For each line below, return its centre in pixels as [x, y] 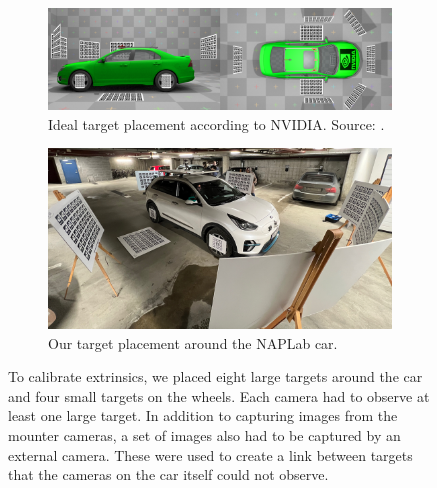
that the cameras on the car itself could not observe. [168, 474]
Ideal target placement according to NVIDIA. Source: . [216, 123]
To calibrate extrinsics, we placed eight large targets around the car [215, 376]
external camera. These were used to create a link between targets [210, 454]
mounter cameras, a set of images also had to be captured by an [204, 435]
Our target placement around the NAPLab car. [193, 342]
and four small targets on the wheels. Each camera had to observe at [219, 395]
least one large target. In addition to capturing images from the [203, 415]
